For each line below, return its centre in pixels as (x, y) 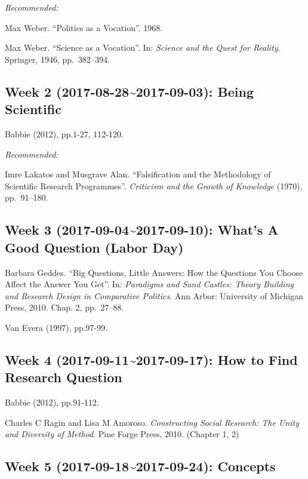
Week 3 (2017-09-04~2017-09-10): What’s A (142, 230)
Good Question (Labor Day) (94, 247)
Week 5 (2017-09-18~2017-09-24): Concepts (140, 466)
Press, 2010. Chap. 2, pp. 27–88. (64, 307)
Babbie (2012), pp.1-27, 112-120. (64, 133)
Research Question (64, 377)
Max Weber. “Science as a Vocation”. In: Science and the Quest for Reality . (143, 47)
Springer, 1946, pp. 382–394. (57, 59)
